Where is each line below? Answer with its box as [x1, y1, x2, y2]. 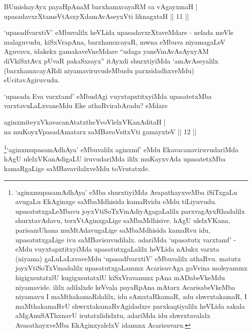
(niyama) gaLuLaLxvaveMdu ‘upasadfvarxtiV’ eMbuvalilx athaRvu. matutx [15, 253, 241, 263]
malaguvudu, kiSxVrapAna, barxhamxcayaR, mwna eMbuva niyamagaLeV [4, 36, 226, 47]
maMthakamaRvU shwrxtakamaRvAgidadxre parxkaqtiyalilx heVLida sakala [15, 301, 245, 311]
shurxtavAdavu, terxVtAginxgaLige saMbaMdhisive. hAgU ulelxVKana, [15, 215, 230, 225]
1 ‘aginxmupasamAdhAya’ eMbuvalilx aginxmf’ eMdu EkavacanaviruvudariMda [4, 143, 238, 154]
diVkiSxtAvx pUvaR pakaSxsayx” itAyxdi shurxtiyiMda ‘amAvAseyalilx [4, 55, 219, 65]
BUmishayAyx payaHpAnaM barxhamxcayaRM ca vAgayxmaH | [4, 1, 198, 11]
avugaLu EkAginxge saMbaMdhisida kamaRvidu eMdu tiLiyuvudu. [15, 196, 217, 206]
